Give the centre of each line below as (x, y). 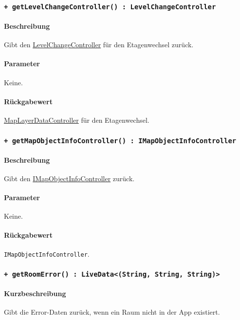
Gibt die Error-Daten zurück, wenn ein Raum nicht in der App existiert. (112, 312)
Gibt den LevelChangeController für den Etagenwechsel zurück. (99, 45)
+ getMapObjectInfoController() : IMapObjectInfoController (120, 141)
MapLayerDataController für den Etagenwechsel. (77, 120)
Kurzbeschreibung (35, 293)
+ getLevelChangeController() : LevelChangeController (110, 7)
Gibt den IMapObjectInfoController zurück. (69, 178)
